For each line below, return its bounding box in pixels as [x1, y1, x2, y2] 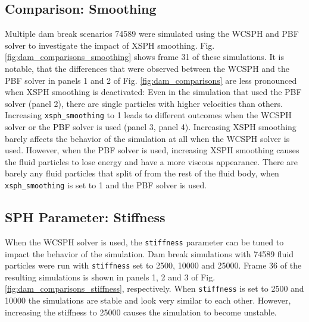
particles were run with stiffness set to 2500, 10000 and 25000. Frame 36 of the [5, 259, 302, 272]
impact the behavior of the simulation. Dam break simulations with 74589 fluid [5, 247, 294, 260]
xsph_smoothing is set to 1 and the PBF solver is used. [5, 178, 207, 191]
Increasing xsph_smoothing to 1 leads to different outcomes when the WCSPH [5, 109, 292, 121]
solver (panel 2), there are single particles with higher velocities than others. [5, 97, 283, 109]
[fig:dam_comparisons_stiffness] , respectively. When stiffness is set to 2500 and [5, 282, 304, 295]
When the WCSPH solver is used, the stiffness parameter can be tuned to [5, 235, 284, 248]
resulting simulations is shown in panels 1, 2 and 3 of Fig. [5, 270, 216, 283]
